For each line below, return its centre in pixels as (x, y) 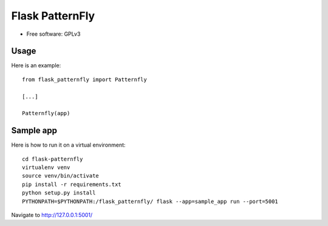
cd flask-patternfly (53, 159)
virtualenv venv (46, 168)
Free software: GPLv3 (53, 34)
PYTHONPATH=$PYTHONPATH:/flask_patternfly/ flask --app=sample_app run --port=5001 (150, 201)
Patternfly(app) (46, 113)
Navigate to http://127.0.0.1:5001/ (52, 215)
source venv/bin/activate (61, 176)
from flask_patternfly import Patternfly (84, 79)
